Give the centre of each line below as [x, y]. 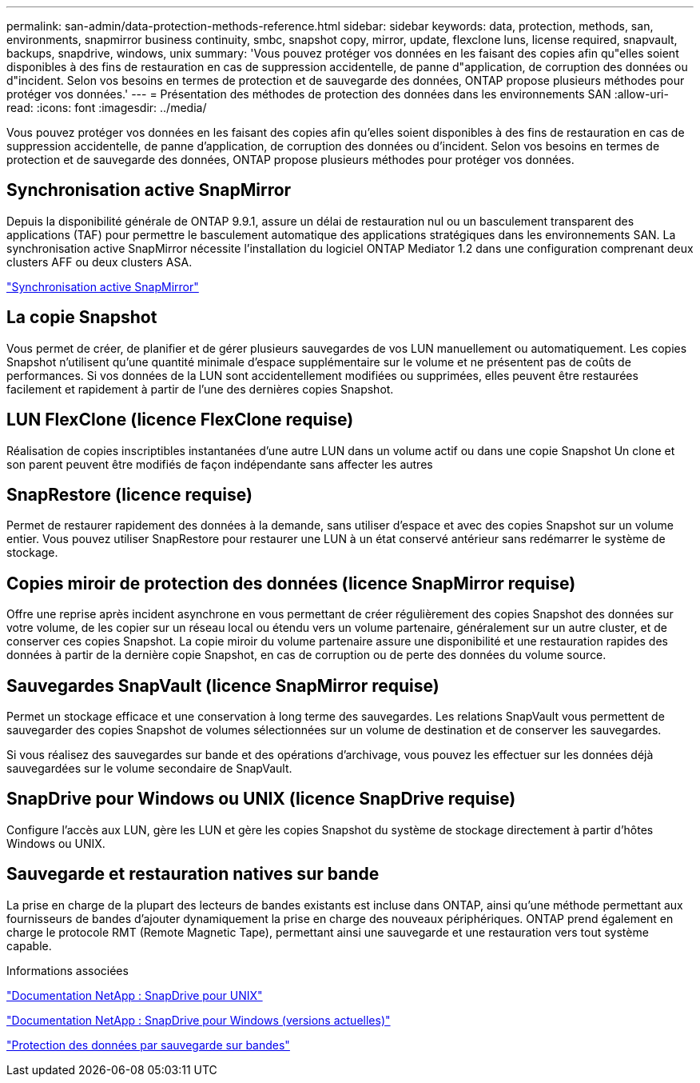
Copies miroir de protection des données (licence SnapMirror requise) [291, 583]
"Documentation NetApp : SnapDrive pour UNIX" [135, 995]
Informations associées [68, 970]
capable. [29, 945]
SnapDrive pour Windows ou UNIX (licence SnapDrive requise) [261, 799]
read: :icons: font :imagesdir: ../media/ [107, 108]
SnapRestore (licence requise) [129, 494]
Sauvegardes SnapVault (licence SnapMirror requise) [223, 685]
